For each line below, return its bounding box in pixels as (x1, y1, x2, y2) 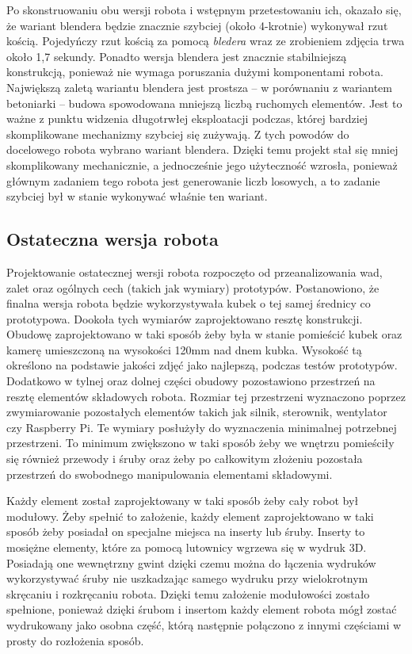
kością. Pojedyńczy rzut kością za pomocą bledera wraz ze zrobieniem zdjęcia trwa (6, 33, 405, 49)
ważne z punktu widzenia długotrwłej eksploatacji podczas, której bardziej (6, 110, 368, 127)
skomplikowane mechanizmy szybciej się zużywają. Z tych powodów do (6, 125, 349, 142)
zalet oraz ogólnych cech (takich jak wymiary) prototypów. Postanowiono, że (6, 279, 380, 296)
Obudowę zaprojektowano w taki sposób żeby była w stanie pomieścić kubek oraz (6, 326, 402, 342)
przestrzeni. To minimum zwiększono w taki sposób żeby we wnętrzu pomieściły (6, 434, 395, 451)
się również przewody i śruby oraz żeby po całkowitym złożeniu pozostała (6, 450, 363, 467)
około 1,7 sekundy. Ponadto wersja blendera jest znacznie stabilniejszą (6, 48, 347, 64)
